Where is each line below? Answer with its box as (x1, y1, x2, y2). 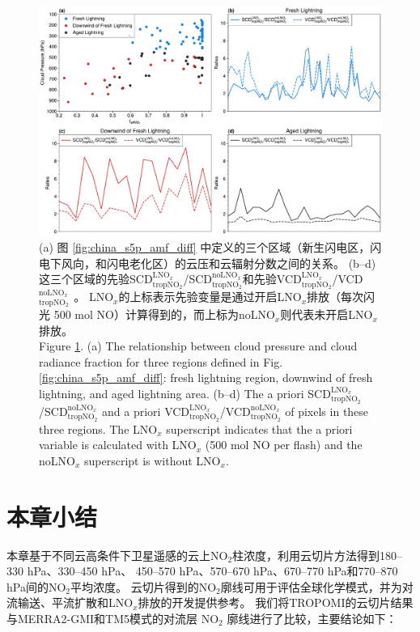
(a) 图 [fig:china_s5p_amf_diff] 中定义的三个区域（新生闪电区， (39, 239, 371, 256)
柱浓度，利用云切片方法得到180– (232, 546, 403, 563)
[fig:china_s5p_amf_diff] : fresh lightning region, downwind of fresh (39, 369, 373, 386)
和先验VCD (242, 270, 302, 287)
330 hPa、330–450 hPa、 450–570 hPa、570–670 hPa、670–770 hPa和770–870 (6, 562, 398, 579)
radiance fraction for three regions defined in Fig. (39, 353, 283, 370)
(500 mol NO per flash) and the (205, 436, 363, 453)
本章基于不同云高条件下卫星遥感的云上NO (6, 546, 228, 563)
